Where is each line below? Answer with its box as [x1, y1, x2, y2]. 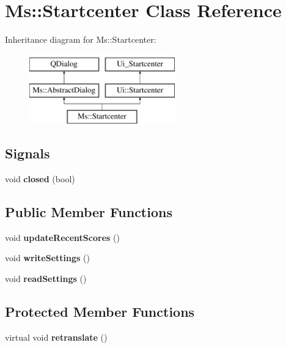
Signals [5, 144, 50, 163]
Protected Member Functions [5, 302, 195, 320]
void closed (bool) [5, 172, 75, 185]
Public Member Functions [5, 202, 172, 221]
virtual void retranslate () [5, 330, 108, 343]
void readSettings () [5, 272, 87, 284]
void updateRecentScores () [5, 231, 120, 243]
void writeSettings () [5, 251, 90, 264]
